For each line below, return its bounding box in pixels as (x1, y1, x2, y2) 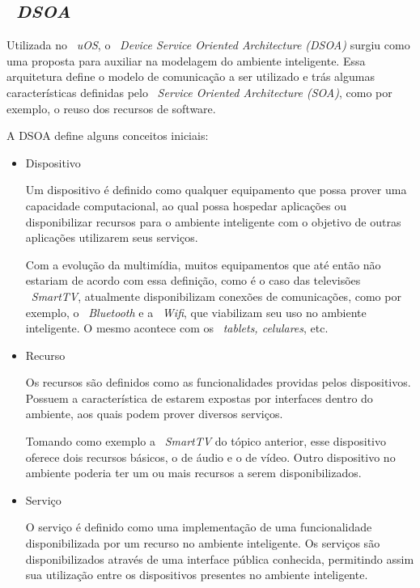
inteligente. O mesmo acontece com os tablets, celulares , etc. (25, 319, 329, 336)
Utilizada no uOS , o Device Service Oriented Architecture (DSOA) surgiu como (6, 36, 410, 53)
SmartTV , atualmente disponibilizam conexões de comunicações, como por (31, 287, 401, 304)
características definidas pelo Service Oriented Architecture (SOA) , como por (6, 83, 392, 100)
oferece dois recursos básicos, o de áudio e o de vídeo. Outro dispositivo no (25, 448, 396, 465)
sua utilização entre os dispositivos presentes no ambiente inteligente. (25, 566, 368, 583)
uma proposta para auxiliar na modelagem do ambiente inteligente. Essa (6, 52, 366, 69)
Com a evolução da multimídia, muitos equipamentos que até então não (25, 256, 381, 273)
